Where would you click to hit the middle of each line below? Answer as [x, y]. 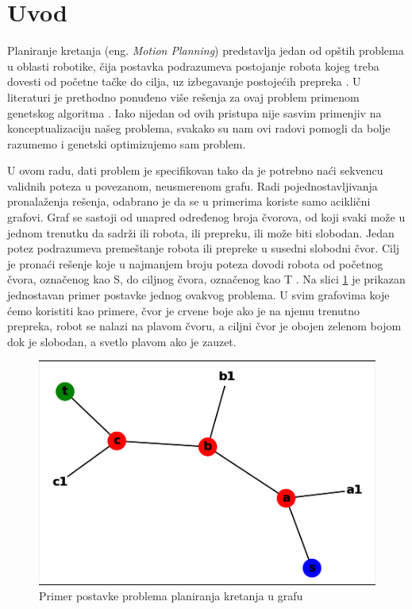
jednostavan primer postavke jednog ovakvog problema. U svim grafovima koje [198, 295]
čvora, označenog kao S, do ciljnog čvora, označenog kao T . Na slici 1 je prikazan [206, 279]
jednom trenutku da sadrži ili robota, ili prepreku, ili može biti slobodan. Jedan [201, 232]
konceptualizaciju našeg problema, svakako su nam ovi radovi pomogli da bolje [199, 128]
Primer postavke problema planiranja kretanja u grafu [171, 596]
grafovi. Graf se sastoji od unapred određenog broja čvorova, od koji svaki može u [206, 217]
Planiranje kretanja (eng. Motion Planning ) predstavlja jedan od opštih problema [206, 50]
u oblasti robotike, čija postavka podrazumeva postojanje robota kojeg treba [193, 66]
